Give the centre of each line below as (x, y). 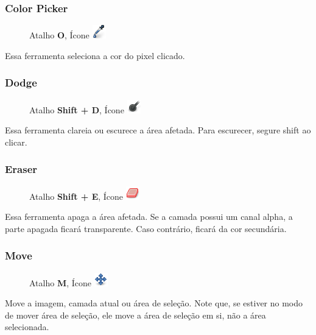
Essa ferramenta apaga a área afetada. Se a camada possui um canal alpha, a (149, 217)
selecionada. (27, 327)
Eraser (21, 169)
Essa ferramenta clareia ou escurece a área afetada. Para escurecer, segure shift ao (158, 130)
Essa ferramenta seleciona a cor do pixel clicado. (95, 55)
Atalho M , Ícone (61, 282)
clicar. (16, 142)
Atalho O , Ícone (59, 35)
